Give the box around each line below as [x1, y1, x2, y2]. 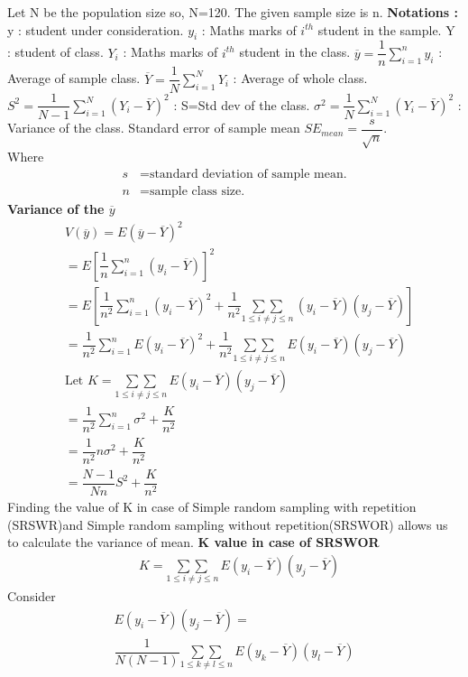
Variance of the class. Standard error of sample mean [7, 118, 300, 137]
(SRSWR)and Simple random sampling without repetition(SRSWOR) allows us [7, 515, 448, 533]
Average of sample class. [7, 69, 141, 88]
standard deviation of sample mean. [149, 168, 347, 181]
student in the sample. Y [317, 20, 455, 39]
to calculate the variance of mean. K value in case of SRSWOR [7, 533, 380, 552]
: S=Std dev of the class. [173, 95, 310, 114]
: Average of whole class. [233, 69, 368, 88]
